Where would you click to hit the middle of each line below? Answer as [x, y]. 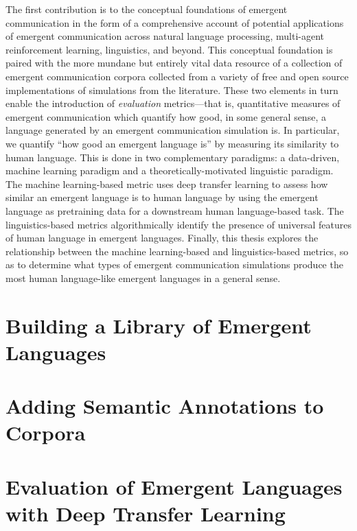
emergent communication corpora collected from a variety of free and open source [177, 76]
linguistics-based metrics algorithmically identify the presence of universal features [178, 224]
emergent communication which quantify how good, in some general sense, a [166, 116]
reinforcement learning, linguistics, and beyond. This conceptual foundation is [169, 49]
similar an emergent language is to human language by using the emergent [162, 197]
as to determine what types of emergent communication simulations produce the [174, 264]
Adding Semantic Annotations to [165, 406]
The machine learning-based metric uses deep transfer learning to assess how [167, 184]
